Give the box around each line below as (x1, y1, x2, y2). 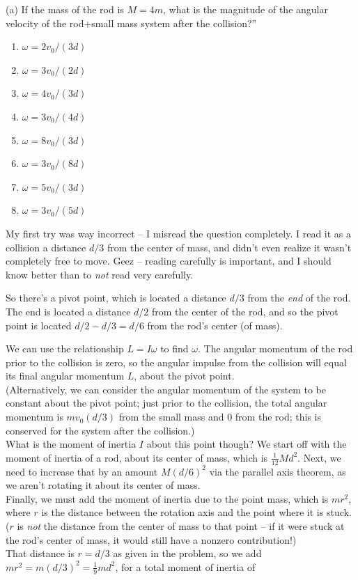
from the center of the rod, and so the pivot (152, 304, 338, 318)
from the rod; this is (235, 409, 321, 424)
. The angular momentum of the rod (198, 341, 353, 356)
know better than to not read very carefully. (6, 267, 194, 281)
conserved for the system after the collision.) (6, 423, 195, 437)
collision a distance (6, 240, 86, 254)
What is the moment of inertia (6, 437, 137, 451)
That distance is (6, 546, 75, 561)
